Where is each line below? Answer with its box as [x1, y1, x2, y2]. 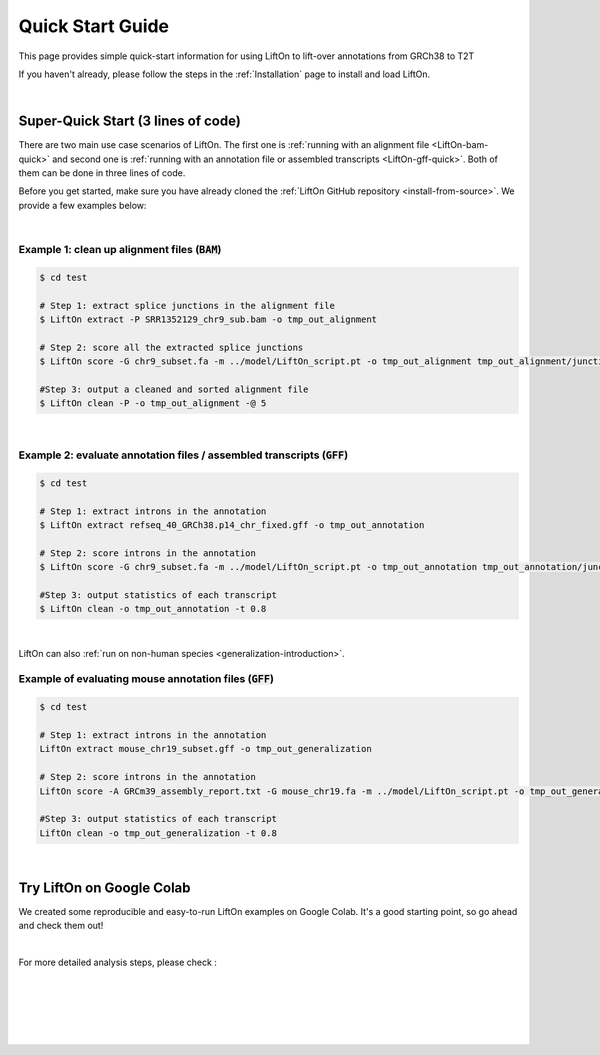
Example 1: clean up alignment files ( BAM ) [18, 242, 222, 256]
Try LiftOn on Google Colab [18, 879, 191, 896]
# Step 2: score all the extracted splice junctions [39, 341, 304, 353]
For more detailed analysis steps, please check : [18, 956, 217, 968]
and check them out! [18, 920, 104, 932]
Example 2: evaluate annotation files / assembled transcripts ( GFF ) [18, 448, 349, 462]
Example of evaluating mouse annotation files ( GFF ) [18, 672, 275, 686]
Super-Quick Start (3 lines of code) [18, 113, 242, 130]
